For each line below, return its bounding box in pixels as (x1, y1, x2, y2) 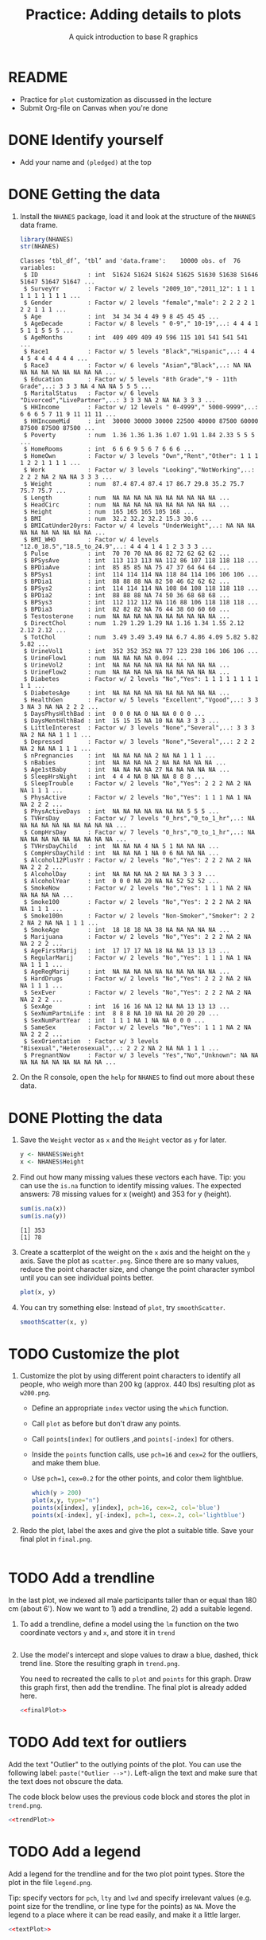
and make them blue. (31, 1458, 101, 1468)
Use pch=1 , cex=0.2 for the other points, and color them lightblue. (31, 1473, 244, 1483)
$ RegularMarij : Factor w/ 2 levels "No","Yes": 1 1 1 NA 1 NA (23, 954, 252, 962)
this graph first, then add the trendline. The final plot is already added (19, 1682, 248, 1692)
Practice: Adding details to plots (25, 6, 242, 24)
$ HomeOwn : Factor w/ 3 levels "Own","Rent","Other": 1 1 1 (23, 452, 259, 460)
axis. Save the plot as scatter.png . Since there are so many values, (19, 1256, 240, 1265)
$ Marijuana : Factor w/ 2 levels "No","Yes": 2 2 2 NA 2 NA (23, 933, 252, 941)
